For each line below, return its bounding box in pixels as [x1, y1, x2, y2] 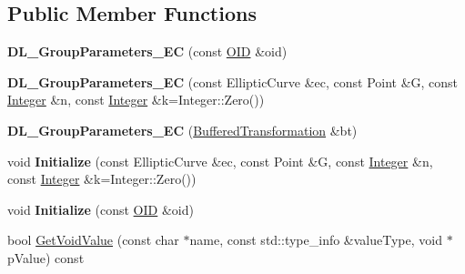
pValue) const [7, 248, 85, 267]
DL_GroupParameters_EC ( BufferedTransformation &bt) [7, 120, 358, 139]
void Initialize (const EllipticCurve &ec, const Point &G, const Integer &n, [7, 151, 433, 170]
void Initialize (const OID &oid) [7, 199, 194, 218]
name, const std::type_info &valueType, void [189, 230, 442, 249]
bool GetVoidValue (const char [7, 230, 179, 249]
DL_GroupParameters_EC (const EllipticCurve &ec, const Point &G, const [7, 72, 459, 91]
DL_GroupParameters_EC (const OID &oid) [7, 42, 288, 61]
